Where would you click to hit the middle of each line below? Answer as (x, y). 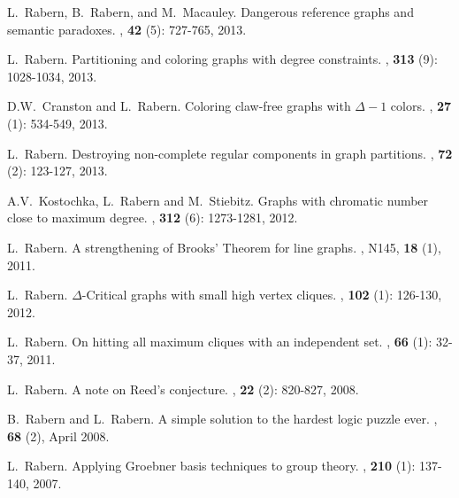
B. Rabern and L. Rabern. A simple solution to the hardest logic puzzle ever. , (222, 419)
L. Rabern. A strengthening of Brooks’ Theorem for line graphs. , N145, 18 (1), (224, 247)
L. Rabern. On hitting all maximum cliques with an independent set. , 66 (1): (220, 342)
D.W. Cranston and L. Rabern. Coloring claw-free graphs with (179, 106)
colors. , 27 (421, 106)
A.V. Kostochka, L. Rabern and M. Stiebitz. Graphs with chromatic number (218, 200)
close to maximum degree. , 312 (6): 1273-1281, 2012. (153, 218)
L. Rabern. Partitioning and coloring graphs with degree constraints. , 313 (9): (222, 59)
